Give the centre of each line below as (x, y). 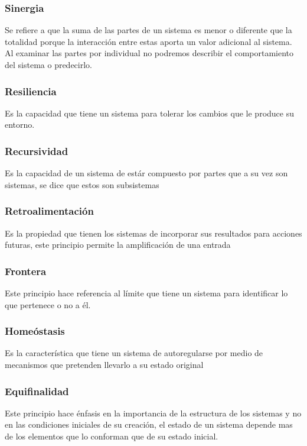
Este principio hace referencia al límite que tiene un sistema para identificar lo (146, 293)
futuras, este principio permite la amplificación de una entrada (118, 245)
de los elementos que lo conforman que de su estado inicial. (112, 436)
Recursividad (37, 151)
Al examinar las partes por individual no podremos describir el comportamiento (149, 53)
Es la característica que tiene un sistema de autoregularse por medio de (134, 353)
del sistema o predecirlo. (48, 64)
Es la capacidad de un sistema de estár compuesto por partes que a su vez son (146, 173)
